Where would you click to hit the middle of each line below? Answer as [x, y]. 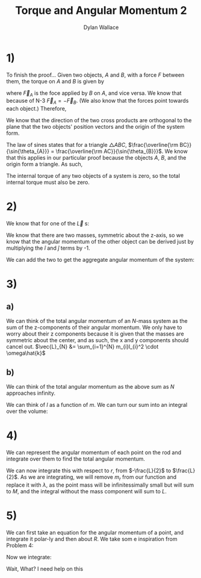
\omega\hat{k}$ [26, 353]
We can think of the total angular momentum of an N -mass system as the [97, 321]
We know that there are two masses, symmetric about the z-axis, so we [95, 235]
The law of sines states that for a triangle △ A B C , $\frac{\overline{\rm [92, 145]
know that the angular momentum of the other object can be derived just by [100, 242]
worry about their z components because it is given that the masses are [95, 334]
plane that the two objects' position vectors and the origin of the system [95, 127]
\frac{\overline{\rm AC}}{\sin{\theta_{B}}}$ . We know [122, 151]
